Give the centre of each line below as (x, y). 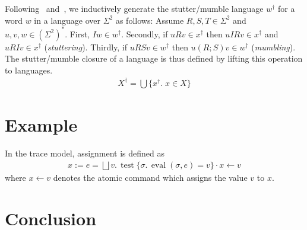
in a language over (67, 20)
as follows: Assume (150, 20)
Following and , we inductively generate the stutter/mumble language (134, 8)
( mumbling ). (273, 47)
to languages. (29, 70)
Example (41, 125)
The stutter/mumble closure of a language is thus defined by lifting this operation (154, 58)
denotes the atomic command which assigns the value (150, 177)
